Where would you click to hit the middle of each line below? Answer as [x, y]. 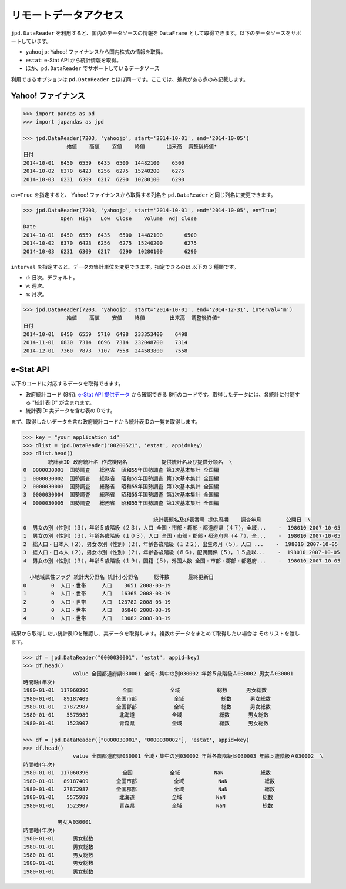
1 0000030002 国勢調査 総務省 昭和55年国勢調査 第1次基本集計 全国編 [121, 478]
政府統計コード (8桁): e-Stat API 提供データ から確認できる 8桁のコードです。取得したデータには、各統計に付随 [160, 394]
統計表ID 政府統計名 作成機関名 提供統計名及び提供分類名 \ [140, 462]
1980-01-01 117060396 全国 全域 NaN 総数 [147, 773]
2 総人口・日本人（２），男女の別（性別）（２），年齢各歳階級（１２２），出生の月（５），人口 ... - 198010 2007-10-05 [180, 544]
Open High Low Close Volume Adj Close [128, 218]
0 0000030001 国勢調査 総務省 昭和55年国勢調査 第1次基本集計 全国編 [121, 470]
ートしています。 [31, 41]
